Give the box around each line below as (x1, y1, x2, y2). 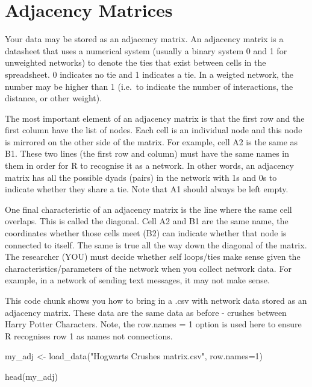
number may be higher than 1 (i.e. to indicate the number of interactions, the (5, 80, 293, 92)
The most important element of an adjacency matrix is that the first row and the (5, 112, 305, 124)
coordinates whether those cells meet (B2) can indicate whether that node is (5, 227, 287, 239)
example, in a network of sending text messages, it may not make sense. (5, 274, 270, 286)
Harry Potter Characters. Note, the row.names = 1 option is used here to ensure (5, 318, 302, 330)
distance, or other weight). (5, 92, 102, 104)
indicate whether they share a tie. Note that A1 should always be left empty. (5, 183, 289, 195)
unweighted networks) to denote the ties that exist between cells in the (5, 56, 266, 69)
